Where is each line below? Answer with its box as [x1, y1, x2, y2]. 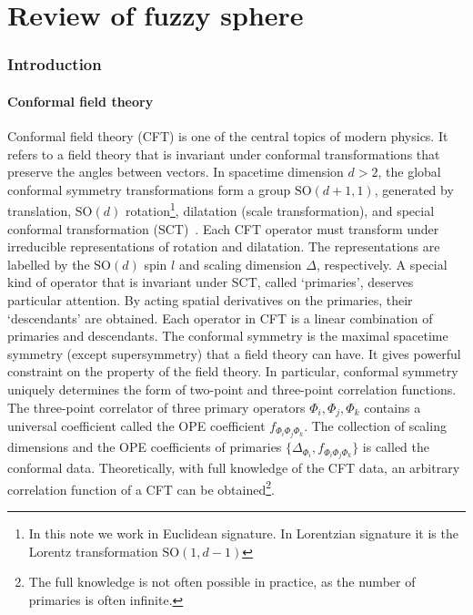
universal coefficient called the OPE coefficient [7, 416, 266, 436]
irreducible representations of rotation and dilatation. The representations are [7, 237, 440, 256]
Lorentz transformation [28, 541, 158, 560]
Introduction [7, 53, 102, 76]
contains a [364, 397, 421, 416]
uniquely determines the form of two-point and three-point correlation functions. [7, 379, 457, 398]
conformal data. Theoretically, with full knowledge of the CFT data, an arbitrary [7, 458, 460, 477]
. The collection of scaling [304, 416, 447, 436]
